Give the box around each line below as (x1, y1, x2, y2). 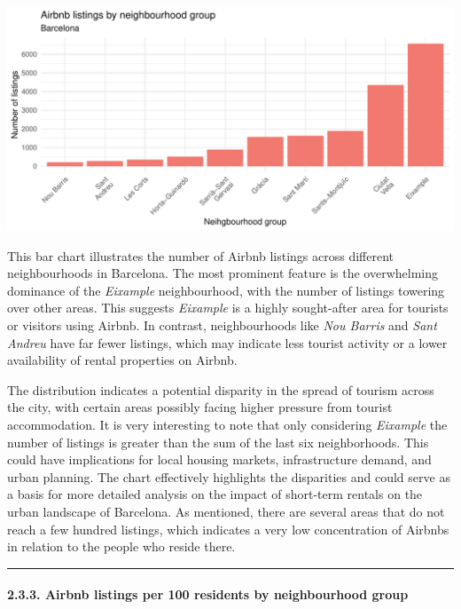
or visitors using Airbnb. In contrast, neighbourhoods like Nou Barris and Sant (7, 315, 437, 334)
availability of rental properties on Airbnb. (7, 351, 238, 369)
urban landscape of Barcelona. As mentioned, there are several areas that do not (7, 502, 445, 520)
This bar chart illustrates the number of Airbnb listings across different (7, 246, 394, 265)
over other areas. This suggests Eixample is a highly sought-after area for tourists (7, 298, 449, 317)
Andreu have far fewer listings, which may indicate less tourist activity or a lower (7, 333, 448, 352)
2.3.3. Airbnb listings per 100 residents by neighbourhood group (7, 585, 409, 604)
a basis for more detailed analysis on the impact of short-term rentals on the (7, 485, 423, 503)
